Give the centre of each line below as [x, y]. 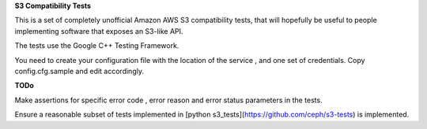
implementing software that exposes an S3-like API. [99, 31]
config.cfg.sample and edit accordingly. [79, 71]
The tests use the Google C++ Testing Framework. [97, 46]
